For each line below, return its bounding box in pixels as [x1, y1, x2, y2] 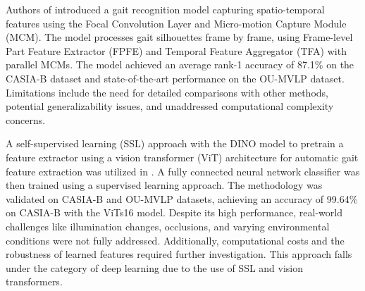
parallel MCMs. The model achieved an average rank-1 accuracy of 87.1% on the [6, 57, 354, 72]
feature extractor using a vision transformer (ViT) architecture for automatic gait [6, 149, 359, 164]
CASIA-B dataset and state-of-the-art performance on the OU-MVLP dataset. [6, 70, 345, 85]
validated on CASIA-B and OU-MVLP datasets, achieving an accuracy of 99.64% [6, 191, 358, 206]
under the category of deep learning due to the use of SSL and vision [6, 260, 304, 275]
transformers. [6, 274, 63, 289]
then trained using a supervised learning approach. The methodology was [6, 178, 323, 192]
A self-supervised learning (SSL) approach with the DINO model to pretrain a [6, 136, 344, 151]
